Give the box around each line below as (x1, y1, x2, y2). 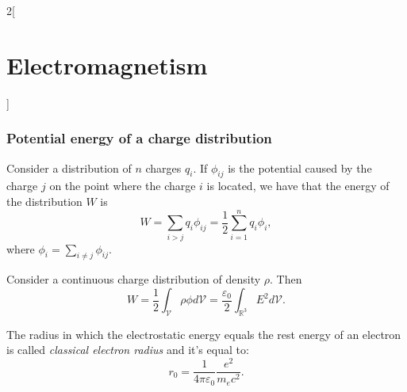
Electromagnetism (6, 48, 208, 81)
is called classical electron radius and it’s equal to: (6, 341, 249, 358)
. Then (270, 271, 302, 287)
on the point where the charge (49, 177, 196, 194)
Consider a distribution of (6, 159, 132, 176)
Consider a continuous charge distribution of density (6, 271, 261, 287)
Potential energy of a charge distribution (6, 128, 272, 148)
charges (145, 159, 182, 176)
